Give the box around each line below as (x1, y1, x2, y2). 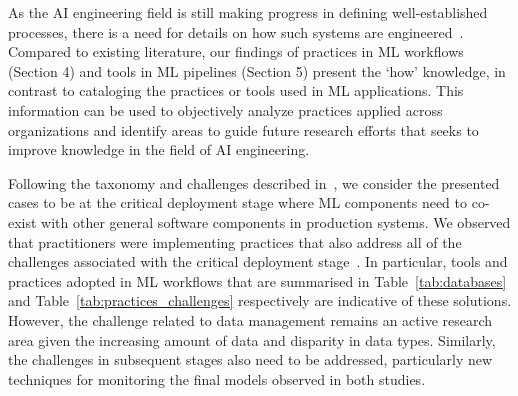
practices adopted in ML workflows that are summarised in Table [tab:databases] (8, 270, 507, 291)
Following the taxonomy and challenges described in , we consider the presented (8, 172, 500, 193)
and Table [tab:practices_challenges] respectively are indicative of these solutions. (8, 290, 512, 311)
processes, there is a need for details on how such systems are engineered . (8, 21, 464, 42)
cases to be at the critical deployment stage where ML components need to (8, 192, 468, 213)
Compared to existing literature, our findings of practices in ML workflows (8, 41, 464, 62)
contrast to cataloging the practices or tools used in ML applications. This (8, 80, 464, 101)
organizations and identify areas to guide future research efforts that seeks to (8, 119, 479, 140)
